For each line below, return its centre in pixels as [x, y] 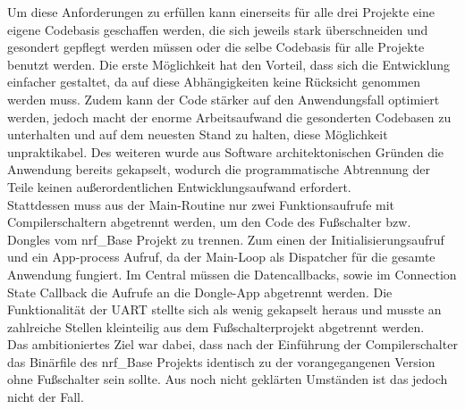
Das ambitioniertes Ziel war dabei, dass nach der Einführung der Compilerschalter [232, 344]
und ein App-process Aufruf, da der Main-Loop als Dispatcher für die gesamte [221, 257]
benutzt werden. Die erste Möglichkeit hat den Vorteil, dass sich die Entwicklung [229, 64]
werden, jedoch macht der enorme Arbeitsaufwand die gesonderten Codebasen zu [229, 117]
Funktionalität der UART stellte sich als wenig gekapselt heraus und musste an [224, 309]
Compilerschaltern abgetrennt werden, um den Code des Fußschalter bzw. [209, 222]
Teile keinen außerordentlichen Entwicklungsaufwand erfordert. [179, 186]
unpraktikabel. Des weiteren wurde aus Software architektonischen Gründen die [226, 151]
